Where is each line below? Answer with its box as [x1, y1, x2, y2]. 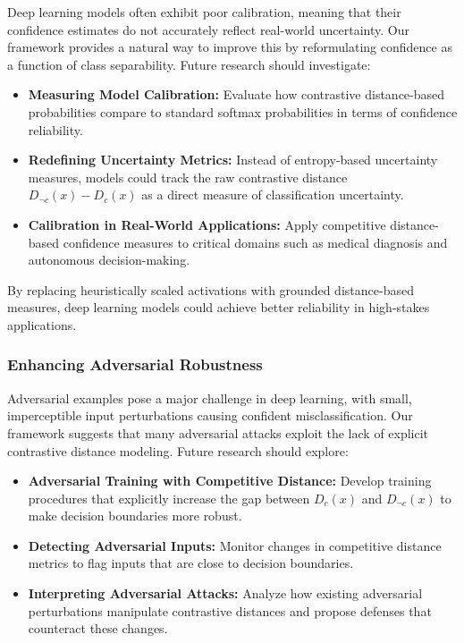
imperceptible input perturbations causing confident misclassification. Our [7, 406, 413, 425]
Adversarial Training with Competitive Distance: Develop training [28, 471, 432, 490]
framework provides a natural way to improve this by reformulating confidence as [7, 38, 452, 56]
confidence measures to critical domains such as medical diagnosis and [63, 233, 448, 251]
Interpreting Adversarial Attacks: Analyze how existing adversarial [28, 584, 423, 603]
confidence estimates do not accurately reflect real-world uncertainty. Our [7, 20, 409, 38]
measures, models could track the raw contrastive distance [28, 167, 348, 186]
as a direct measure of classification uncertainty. [141, 185, 404, 204]
